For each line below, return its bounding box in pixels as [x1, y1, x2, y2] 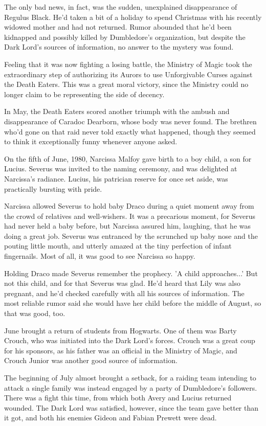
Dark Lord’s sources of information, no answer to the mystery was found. [4, 41, 234, 52]
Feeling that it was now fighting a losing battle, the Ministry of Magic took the [4, 58, 252, 69]
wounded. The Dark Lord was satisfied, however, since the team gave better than [4, 402, 259, 413]
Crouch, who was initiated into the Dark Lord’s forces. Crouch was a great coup [4, 335, 255, 346]
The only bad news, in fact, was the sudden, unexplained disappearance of [4, 2, 237, 12]
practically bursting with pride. [4, 183, 102, 194]
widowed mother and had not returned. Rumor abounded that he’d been [4, 21, 232, 32]
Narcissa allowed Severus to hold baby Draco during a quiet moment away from [4, 200, 254, 211]
